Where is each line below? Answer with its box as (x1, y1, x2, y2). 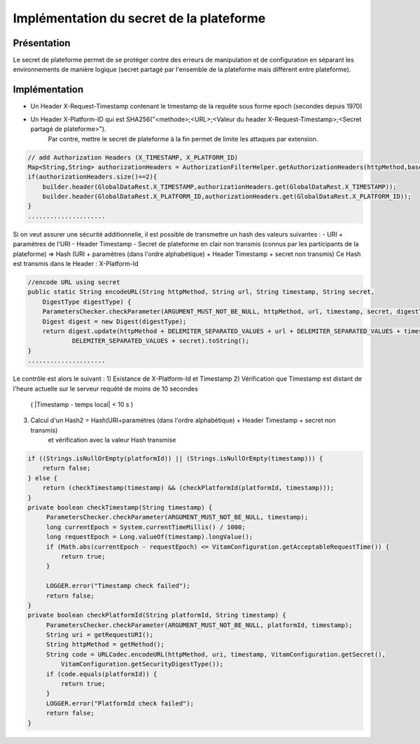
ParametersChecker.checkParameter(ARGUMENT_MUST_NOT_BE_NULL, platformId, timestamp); (45, 621, 353, 629)
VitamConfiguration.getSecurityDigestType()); (60, 660, 224, 668)
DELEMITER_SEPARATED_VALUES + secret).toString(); (71, 337, 250, 345)
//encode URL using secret (27, 279, 120, 286)
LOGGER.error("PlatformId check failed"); (45, 699, 194, 707)
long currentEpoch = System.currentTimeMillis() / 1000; (45, 523, 246, 531)
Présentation (13, 37, 71, 49)
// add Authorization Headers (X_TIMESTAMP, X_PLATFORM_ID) (27, 153, 239, 161)
